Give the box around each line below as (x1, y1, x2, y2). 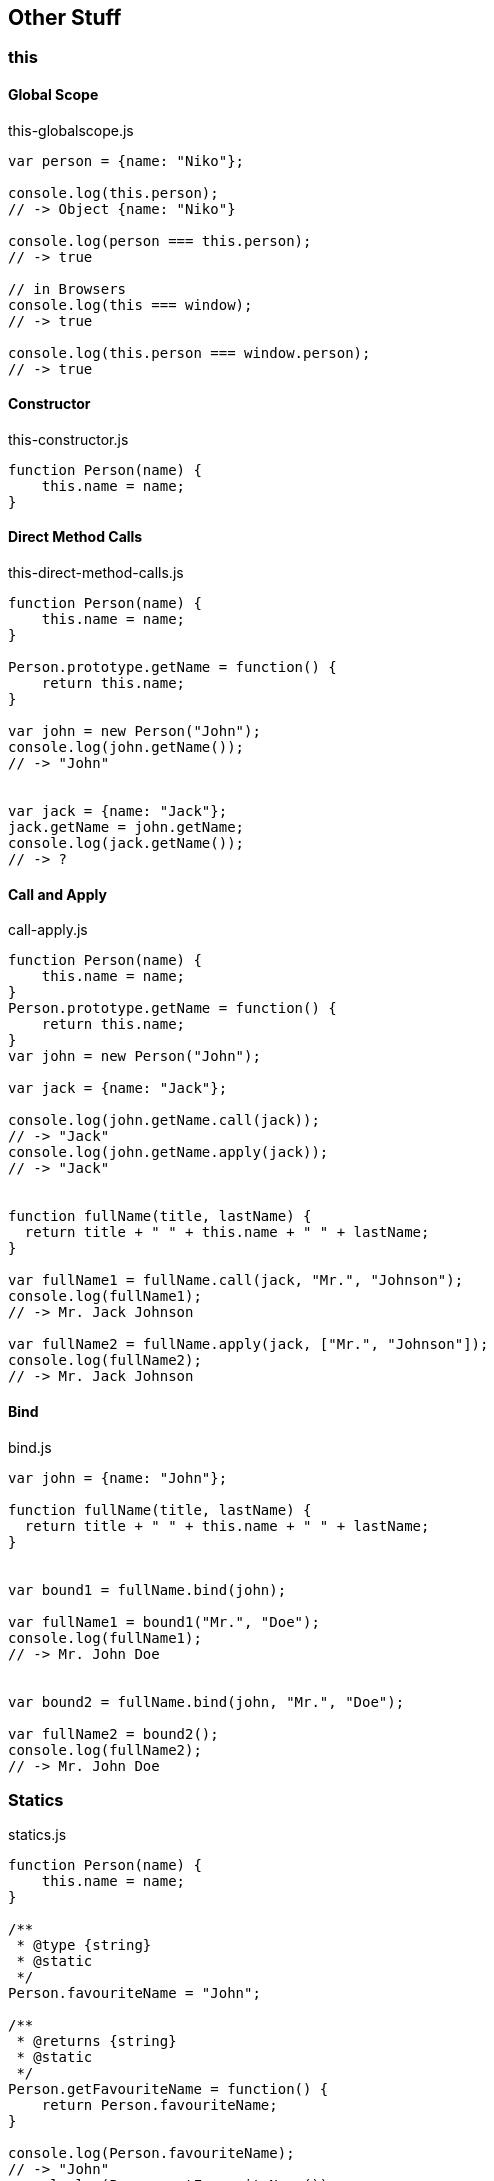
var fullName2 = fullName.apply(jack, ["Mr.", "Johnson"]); (8, 1336, 489, 1353)
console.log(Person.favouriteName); (8, 2145, 295, 2162)
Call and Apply (8, 885, 107, 903)
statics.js (8, 1826, 67, 1844)
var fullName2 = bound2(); (8, 1725, 219, 1742)
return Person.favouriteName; (41, 2097, 278, 2114)
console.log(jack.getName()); (8, 835, 245, 852)
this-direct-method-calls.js (8, 564, 184, 582)
